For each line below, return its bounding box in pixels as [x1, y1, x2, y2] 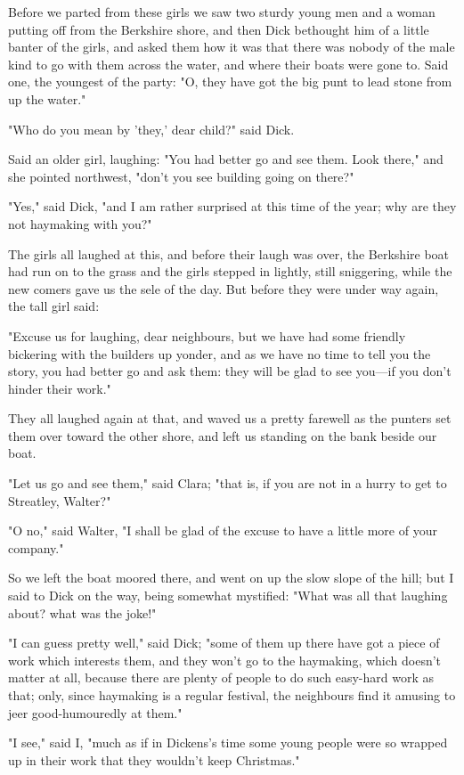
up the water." [8, 89, 86, 108]
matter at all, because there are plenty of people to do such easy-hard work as [8, 668, 435, 687]
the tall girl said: [8, 297, 100, 315]
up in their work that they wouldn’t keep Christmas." [8, 750, 300, 769]
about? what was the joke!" [8, 603, 157, 622]
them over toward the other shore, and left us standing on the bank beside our [8, 426, 437, 445]
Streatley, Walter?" [8, 491, 111, 510]
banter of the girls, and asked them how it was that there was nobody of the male [8, 37, 455, 56]
